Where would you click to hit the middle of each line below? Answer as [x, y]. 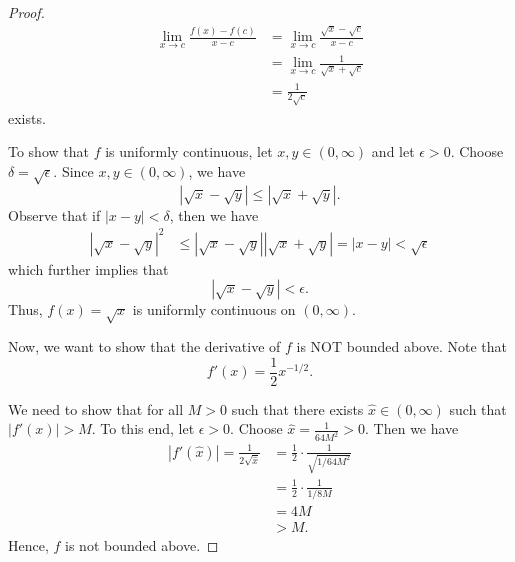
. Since [73, 170]
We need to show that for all [96, 408]
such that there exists [297, 408]
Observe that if [54, 214]
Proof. [26, 12]
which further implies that [88, 268]
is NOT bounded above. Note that [401, 345]
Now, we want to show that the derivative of [144, 345]
